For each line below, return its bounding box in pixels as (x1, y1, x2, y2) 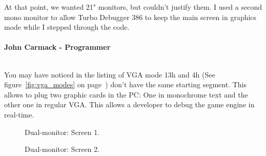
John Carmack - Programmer (4, 42, 111, 52)
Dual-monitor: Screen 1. (25, 126, 100, 137)
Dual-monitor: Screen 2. (25, 144, 100, 154)
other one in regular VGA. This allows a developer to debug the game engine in (4, 99, 255, 110)
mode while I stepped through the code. (4, 22, 130, 32)
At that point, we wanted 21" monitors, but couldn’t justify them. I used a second (4, 2, 262, 12)
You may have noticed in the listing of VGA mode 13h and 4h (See (4, 69, 215, 80)
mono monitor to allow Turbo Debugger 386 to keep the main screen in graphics (4, 11, 257, 22)
